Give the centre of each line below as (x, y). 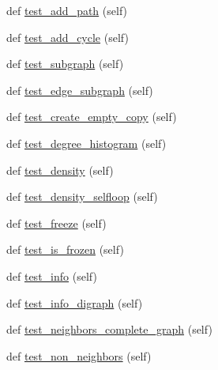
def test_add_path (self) (67, 10)
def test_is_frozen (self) (65, 249)
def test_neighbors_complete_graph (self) (109, 329)
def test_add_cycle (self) (68, 37)
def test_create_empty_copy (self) (92, 117)
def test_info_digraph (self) (75, 302)
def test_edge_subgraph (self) (80, 90)
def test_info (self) (52, 276)
